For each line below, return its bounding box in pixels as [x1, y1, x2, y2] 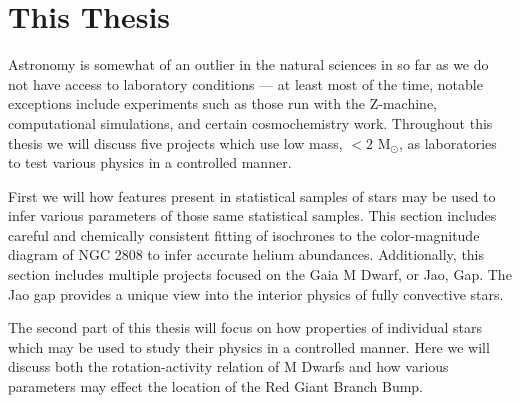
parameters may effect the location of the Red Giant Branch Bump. [8, 376, 424, 397]
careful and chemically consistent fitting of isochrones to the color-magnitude [8, 224, 480, 245]
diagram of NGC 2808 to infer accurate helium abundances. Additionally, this [8, 244, 485, 265]
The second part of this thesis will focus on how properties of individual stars [8, 317, 483, 338]
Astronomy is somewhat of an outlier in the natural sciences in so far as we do [8, 54, 489, 75]
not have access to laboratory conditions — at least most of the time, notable [8, 73, 483, 94]
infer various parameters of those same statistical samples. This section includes [8, 205, 497, 226]
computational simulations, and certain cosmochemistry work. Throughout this [8, 112, 493, 133]
